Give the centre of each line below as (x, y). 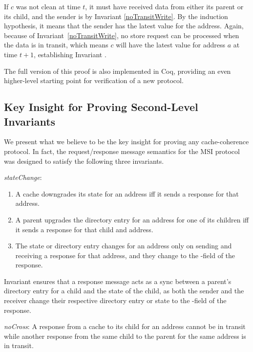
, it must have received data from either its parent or (164, 6)
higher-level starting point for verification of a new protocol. (94, 80)
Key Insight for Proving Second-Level (101, 107)
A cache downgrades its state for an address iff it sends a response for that (127, 193)
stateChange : (23, 177)
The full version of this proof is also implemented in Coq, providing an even (117, 71)
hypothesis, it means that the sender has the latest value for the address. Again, (124, 26)
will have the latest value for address (171, 45)
